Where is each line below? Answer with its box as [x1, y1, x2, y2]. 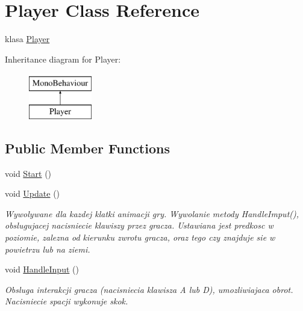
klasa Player [5, 32, 50, 45]
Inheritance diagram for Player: [5, 52, 121, 65]
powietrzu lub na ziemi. [5, 242, 90, 255]
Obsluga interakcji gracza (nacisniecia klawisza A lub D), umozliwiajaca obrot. [5, 283, 293, 295]
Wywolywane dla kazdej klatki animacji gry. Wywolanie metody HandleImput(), [5, 207, 299, 220]
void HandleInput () [5, 263, 79, 276]
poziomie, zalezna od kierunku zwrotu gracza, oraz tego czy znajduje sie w [5, 231, 275, 244]
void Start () [5, 167, 52, 179]
